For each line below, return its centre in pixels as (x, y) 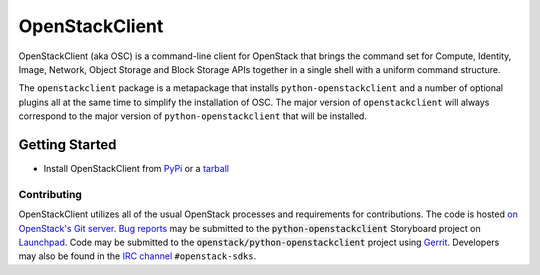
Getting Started (67, 144)
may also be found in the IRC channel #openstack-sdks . (137, 256)
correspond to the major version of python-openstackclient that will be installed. (192, 116)
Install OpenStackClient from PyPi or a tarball (136, 169)
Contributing (50, 194)
